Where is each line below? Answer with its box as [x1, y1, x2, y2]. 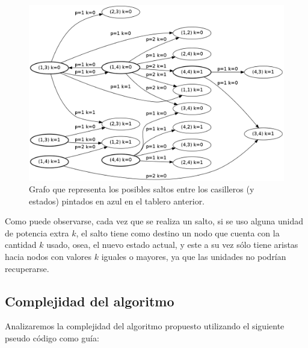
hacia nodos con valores [5, 250, 92, 263]
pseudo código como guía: [5, 332, 99, 344]
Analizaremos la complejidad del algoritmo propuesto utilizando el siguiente [5, 320, 285, 332]
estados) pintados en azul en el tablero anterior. [29, 194, 205, 207]
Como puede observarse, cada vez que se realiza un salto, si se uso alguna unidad [5, 215, 304, 227]
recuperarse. [5, 262, 49, 274]
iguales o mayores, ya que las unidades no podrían [101, 250, 286, 263]
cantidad [5, 238, 37, 251]
